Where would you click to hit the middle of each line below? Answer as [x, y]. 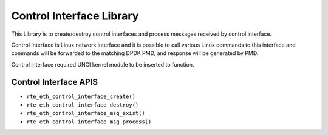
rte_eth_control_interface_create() [81, 96]
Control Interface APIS [55, 82]
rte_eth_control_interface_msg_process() [89, 122]
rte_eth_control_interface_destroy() [83, 105]
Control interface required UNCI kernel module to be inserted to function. [103, 64]
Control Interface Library [75, 16]
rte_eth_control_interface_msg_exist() [86, 113]
